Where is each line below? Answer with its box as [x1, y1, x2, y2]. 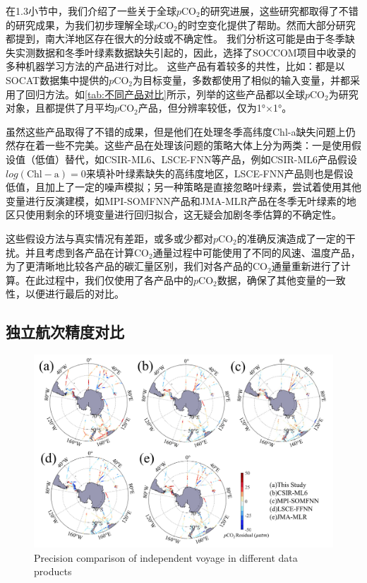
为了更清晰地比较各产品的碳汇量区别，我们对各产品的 [6, 259, 253, 273]
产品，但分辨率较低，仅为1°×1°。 [138, 100, 292, 115]
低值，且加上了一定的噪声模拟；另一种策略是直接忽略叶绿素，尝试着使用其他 [6, 179, 361, 194]
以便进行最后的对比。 [25, 286, 124, 301]
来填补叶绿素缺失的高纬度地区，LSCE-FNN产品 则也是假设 [85, 165, 354, 180]
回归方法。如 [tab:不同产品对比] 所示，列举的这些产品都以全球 [25, 86, 305, 101]
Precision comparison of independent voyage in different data [34, 550, 298, 565]
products [34, 564, 72, 579]
